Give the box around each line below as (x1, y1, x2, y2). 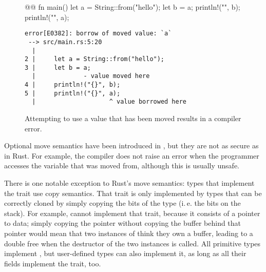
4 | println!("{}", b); (25, 81, 121, 89)
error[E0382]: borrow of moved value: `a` (25, 30, 172, 37)
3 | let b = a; (25, 64, 91, 71)
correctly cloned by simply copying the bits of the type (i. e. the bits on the (4, 198, 241, 208)
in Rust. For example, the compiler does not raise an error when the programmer (4, 150, 259, 161)
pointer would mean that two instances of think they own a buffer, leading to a (4, 228, 253, 239)
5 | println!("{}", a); (25, 89, 121, 97)
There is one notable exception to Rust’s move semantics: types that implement (4, 178, 255, 188)
